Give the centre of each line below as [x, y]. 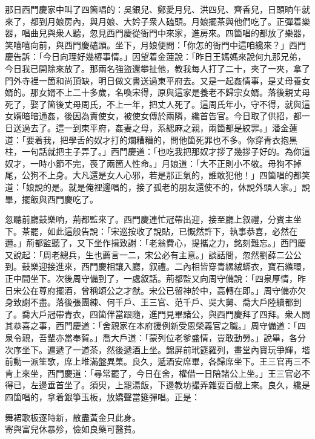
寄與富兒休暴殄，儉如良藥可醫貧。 [73, 429]
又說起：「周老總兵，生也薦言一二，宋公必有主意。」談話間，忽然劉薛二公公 [153, 254]
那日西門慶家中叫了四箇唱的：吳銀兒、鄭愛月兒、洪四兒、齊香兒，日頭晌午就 [157, 9]
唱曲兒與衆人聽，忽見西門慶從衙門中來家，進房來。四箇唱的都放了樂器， [166, 33]
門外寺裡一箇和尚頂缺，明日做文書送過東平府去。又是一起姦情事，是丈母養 [153, 80]
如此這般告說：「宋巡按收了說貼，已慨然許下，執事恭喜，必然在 [172, 231]
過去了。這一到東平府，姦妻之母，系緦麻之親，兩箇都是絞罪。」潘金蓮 [159, 127]
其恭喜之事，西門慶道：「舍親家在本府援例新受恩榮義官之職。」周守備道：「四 [155, 326]
